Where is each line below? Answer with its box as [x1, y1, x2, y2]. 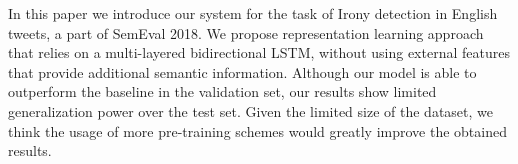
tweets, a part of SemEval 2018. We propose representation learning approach [8, 22, 484, 43]
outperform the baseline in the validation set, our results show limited [8, 81, 437, 102]
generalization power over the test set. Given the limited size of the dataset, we [8, 100, 494, 121]
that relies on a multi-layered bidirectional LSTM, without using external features [8, 42, 510, 63]
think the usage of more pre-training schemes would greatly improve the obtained [8, 120, 507, 141]
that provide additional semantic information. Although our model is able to [8, 61, 477, 82]
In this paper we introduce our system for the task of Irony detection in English [8, 3, 498, 23]
